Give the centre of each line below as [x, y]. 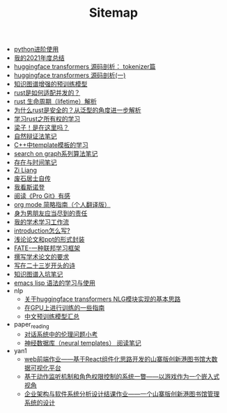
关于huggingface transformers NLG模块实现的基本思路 [102, 299]
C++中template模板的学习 [51, 145]
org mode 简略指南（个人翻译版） [62, 205]
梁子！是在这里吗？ [41, 127]
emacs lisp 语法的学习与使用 [55, 283]
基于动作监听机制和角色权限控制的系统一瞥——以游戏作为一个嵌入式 [122, 376]
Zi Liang [25, 170]
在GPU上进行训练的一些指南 [64, 308]
